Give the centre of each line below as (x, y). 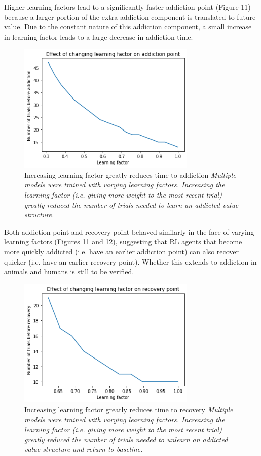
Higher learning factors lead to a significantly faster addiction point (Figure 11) (127, 7)
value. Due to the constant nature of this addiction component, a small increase (128, 27)
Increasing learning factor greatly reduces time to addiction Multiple (130, 174)
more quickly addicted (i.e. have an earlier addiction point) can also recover (122, 251)
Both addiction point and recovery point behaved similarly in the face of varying (129, 231)
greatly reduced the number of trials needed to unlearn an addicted (126, 439)
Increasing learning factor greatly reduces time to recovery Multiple (129, 410)
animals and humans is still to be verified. (69, 271)
